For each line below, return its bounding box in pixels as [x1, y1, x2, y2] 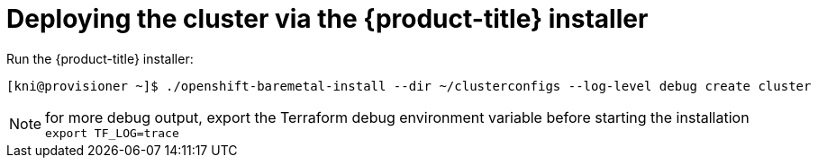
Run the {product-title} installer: [6, 50, 194, 66]
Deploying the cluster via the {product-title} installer [6, 4, 649, 34]
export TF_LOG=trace [45, 126, 179, 140]
